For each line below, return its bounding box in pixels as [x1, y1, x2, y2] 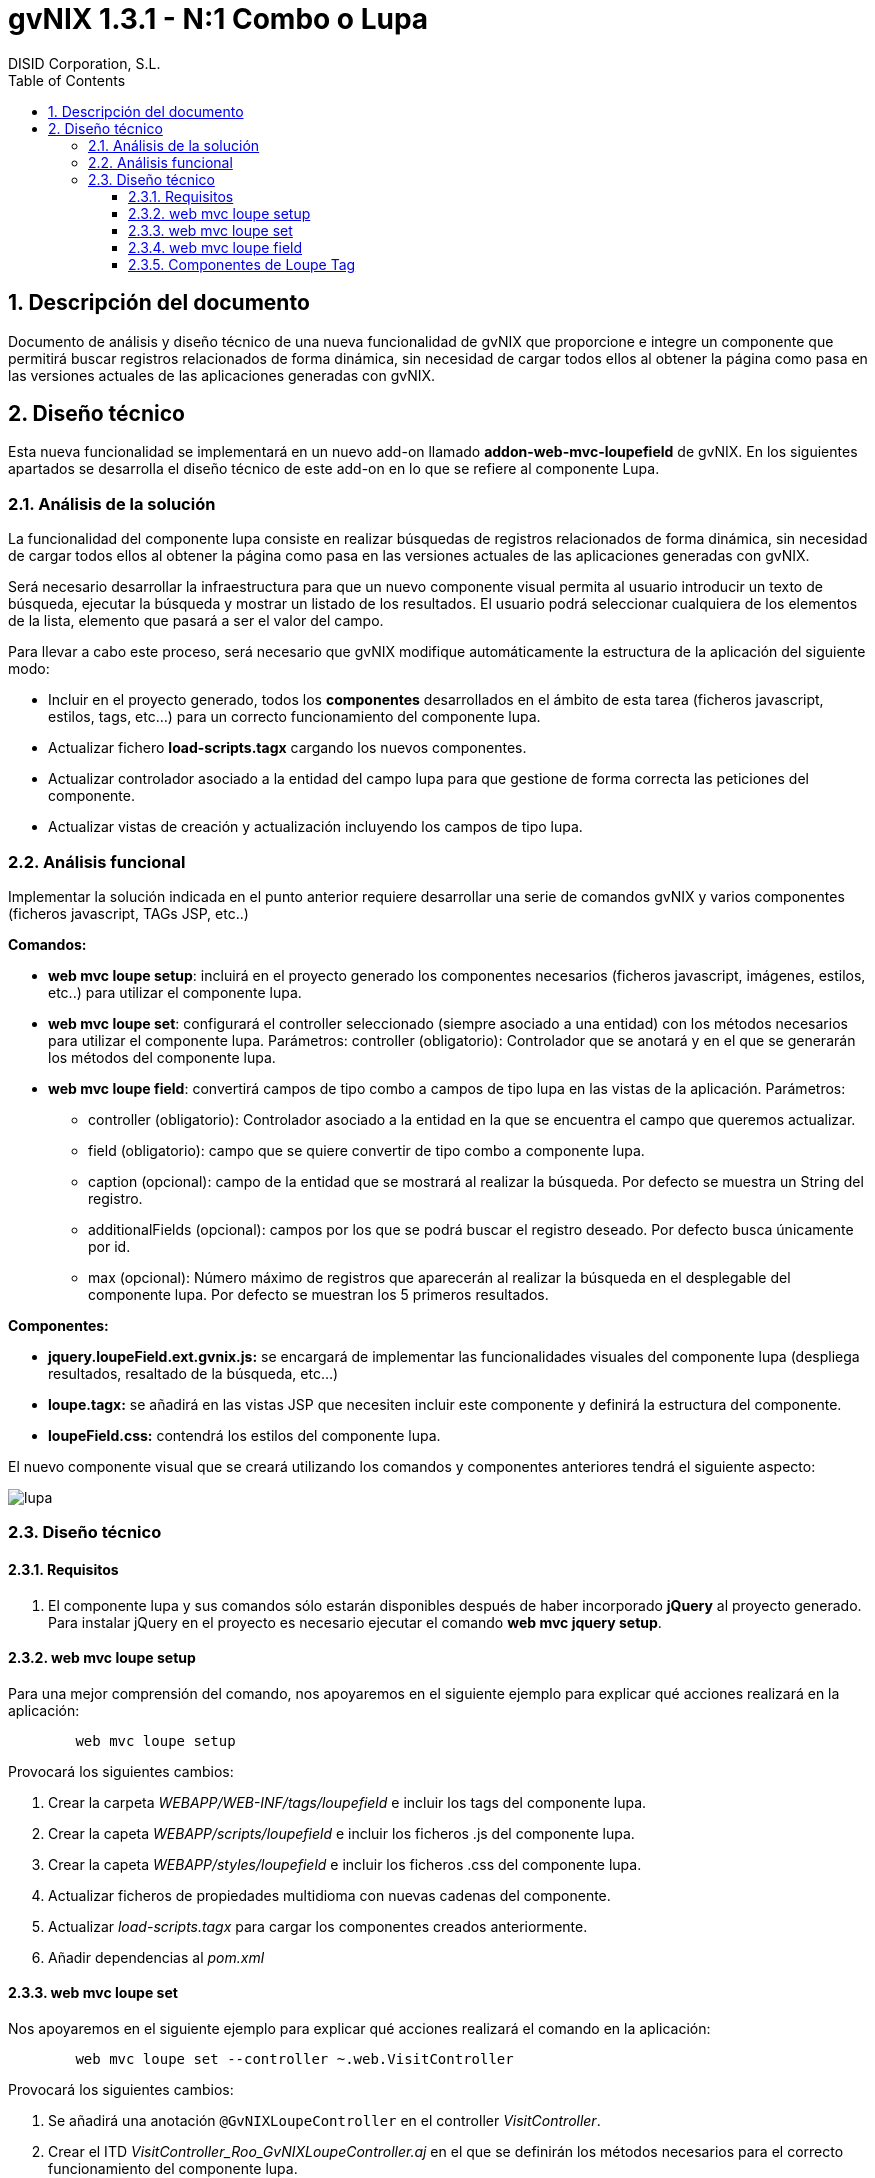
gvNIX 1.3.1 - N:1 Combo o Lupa [8, 2, 429, 36]
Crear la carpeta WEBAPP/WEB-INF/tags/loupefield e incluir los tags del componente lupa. [48, 1793, 647, 1811]
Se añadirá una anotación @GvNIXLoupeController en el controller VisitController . [48, 2111, 601, 2129]
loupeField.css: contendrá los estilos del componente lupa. [48, 1426, 441, 1444]
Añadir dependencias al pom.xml [48, 1948, 265, 1966]
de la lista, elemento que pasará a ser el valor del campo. [8, 612, 384, 630]
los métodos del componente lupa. [48, 1048, 276, 1066]
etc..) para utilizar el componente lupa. [48, 983, 302, 1001]
